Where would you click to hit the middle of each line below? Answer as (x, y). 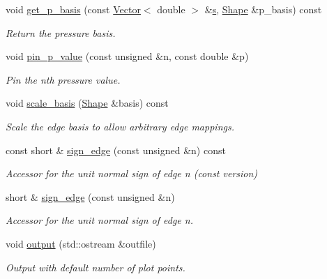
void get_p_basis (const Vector (73, 9)
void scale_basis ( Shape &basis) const (87, 103)
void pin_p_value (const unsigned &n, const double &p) (127, 56)
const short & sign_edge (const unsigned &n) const (116, 150)
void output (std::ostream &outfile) (81, 243)
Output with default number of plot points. (96, 267)
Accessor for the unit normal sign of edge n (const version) (132, 173)
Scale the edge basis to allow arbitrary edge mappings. (120, 126)
